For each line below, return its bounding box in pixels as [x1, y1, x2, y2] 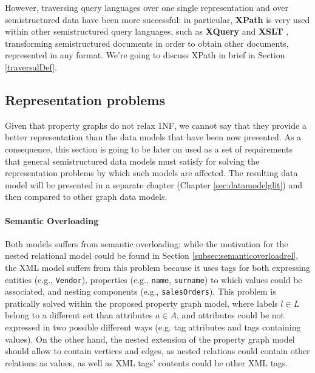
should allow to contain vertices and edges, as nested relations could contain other [5, 344, 310, 357]
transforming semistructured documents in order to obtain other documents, [5, 36, 289, 49]
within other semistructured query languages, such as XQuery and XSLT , [5, 25, 289, 38]
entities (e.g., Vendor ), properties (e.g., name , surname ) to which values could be [5, 273, 302, 286]
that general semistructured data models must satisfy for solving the [5, 154, 260, 167]
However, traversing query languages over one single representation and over [5, 1, 288, 13]
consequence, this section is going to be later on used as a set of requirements [5, 142, 293, 155]
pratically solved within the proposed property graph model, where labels [5, 296, 278, 309]
